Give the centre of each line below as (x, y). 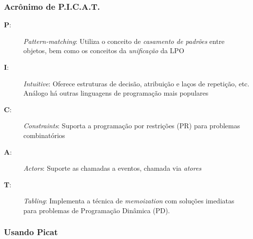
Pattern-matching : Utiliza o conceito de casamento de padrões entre (124, 41)
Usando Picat (31, 232)
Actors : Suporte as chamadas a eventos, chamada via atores (113, 168)
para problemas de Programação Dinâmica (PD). (97, 210)
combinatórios (44, 135)
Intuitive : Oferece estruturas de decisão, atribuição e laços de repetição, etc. (136, 83)
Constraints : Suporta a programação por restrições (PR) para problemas (132, 126)
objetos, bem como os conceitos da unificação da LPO (104, 50)
